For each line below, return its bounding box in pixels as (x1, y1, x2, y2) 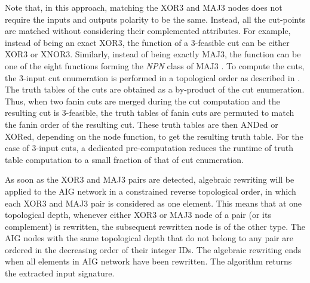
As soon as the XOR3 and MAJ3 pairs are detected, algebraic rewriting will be (5, 173, 294, 186)
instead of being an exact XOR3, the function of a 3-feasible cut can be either (5, 36, 290, 48)
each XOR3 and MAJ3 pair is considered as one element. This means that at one (5, 196, 302, 209)
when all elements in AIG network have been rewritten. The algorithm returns (5, 255, 292, 267)
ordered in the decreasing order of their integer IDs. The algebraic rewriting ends (5, 243, 302, 256)
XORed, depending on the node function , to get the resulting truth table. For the (5, 130, 303, 142)
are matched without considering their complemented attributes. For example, (5, 24, 291, 37)
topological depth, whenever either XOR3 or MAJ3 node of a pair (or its (5, 208, 271, 221)
